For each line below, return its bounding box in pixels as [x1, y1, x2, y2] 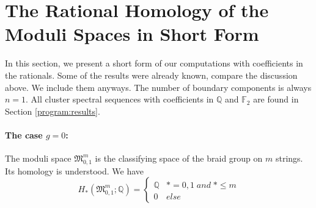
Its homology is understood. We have [5, 164, 144, 177]
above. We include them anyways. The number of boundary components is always [5, 81, 312, 93]
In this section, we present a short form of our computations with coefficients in [5, 57, 303, 70]
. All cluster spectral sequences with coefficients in [26, 93, 214, 106]
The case [5, 128, 43, 141]
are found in [253, 93, 299, 106]
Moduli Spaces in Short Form [5, 21, 259, 46]
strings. [275, 152, 303, 165]
